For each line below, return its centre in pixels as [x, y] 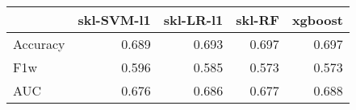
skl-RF [258, 20]
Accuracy [39, 44]
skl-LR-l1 [193, 20]
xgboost [317, 20]
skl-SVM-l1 [114, 20]
